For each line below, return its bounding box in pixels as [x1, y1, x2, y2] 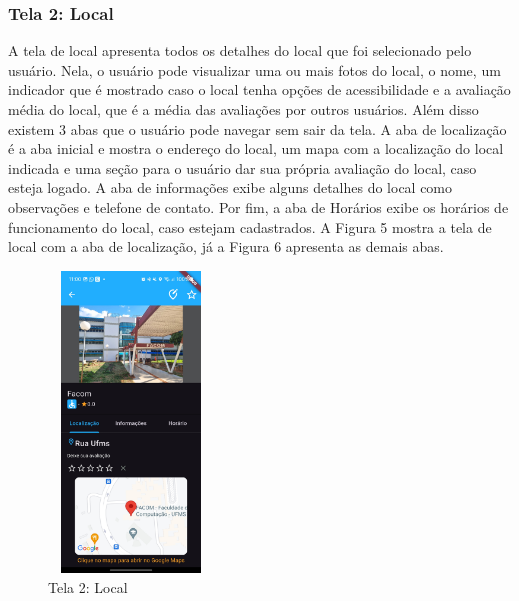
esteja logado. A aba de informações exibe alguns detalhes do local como [8, 177, 453, 198]
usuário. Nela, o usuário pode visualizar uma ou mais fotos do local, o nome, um [8, 59, 501, 80]
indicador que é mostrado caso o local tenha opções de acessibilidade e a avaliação [8, 79, 511, 100]
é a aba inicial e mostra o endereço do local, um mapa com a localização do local [8, 138, 504, 159]
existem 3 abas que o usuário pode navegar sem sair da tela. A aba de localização [8, 118, 507, 139]
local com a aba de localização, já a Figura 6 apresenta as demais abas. [8, 236, 444, 257]
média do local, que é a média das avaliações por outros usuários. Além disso [8, 99, 479, 119]
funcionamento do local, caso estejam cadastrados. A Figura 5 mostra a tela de [8, 216, 492, 237]
